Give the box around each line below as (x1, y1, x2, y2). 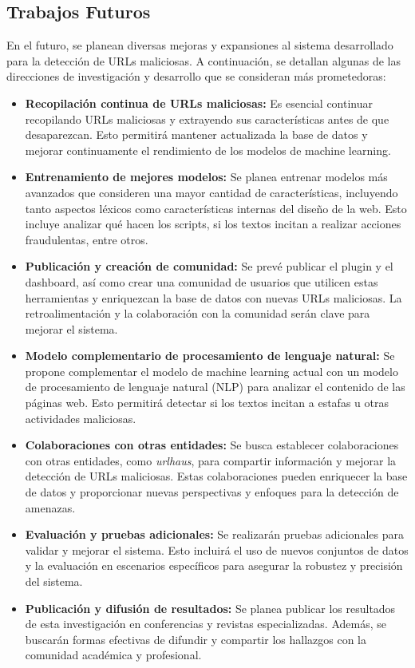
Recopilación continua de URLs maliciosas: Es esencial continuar (25, 94, 373, 111)
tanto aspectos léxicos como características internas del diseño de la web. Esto (25, 200, 407, 216)
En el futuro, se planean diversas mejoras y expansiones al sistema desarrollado (6, 37, 393, 53)
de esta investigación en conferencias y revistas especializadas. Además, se (25, 615, 386, 632)
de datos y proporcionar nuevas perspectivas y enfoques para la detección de (25, 484, 399, 500)
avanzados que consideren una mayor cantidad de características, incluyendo (25, 184, 398, 200)
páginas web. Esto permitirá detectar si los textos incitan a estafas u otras (25, 394, 389, 411)
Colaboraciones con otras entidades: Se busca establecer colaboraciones (25, 437, 399, 453)
